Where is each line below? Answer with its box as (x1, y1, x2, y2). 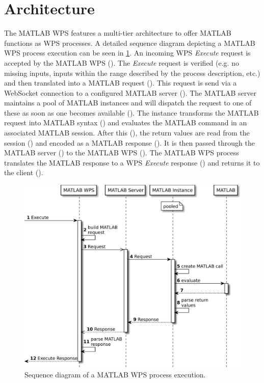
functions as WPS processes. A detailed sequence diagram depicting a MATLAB (4, 37, 255, 48)
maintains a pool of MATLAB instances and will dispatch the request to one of (4, 97, 252, 108)
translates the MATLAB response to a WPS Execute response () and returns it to (4, 157, 260, 168)
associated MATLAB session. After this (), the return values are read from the (4, 127, 250, 138)
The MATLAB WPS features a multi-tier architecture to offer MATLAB (4, 28, 231, 38)
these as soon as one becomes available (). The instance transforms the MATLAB (4, 107, 259, 118)
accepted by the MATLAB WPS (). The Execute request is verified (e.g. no (4, 57, 239, 68)
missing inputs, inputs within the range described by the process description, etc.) (4, 67, 260, 78)
